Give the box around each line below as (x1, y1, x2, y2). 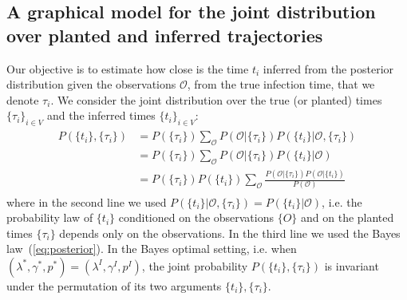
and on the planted (301, 209, 394, 226)
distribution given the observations (6, 76, 176, 93)
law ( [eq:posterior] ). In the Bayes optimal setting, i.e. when (6, 240, 297, 257)
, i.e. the (322, 193, 362, 210)
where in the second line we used (6, 193, 167, 210)
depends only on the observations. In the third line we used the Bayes (59, 224, 401, 241)
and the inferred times (46, 107, 156, 124)
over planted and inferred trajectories (6, 22, 323, 47)
